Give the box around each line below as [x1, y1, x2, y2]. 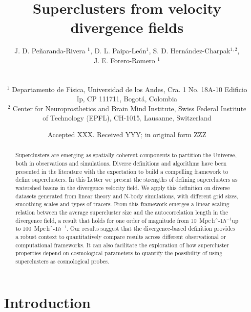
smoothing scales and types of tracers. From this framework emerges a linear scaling [15, 200, 230, 208]
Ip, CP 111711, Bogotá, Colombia [76, 94, 178, 104]
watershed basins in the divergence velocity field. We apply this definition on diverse [15, 184, 230, 192]
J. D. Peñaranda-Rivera [14, 46, 85, 56]
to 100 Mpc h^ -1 [15, 224, 58, 233]
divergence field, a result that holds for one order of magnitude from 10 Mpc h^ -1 [15, 216, 223, 224]
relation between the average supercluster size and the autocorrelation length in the [15, 208, 228, 216]
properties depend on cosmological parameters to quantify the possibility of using [15, 249, 223, 257]
